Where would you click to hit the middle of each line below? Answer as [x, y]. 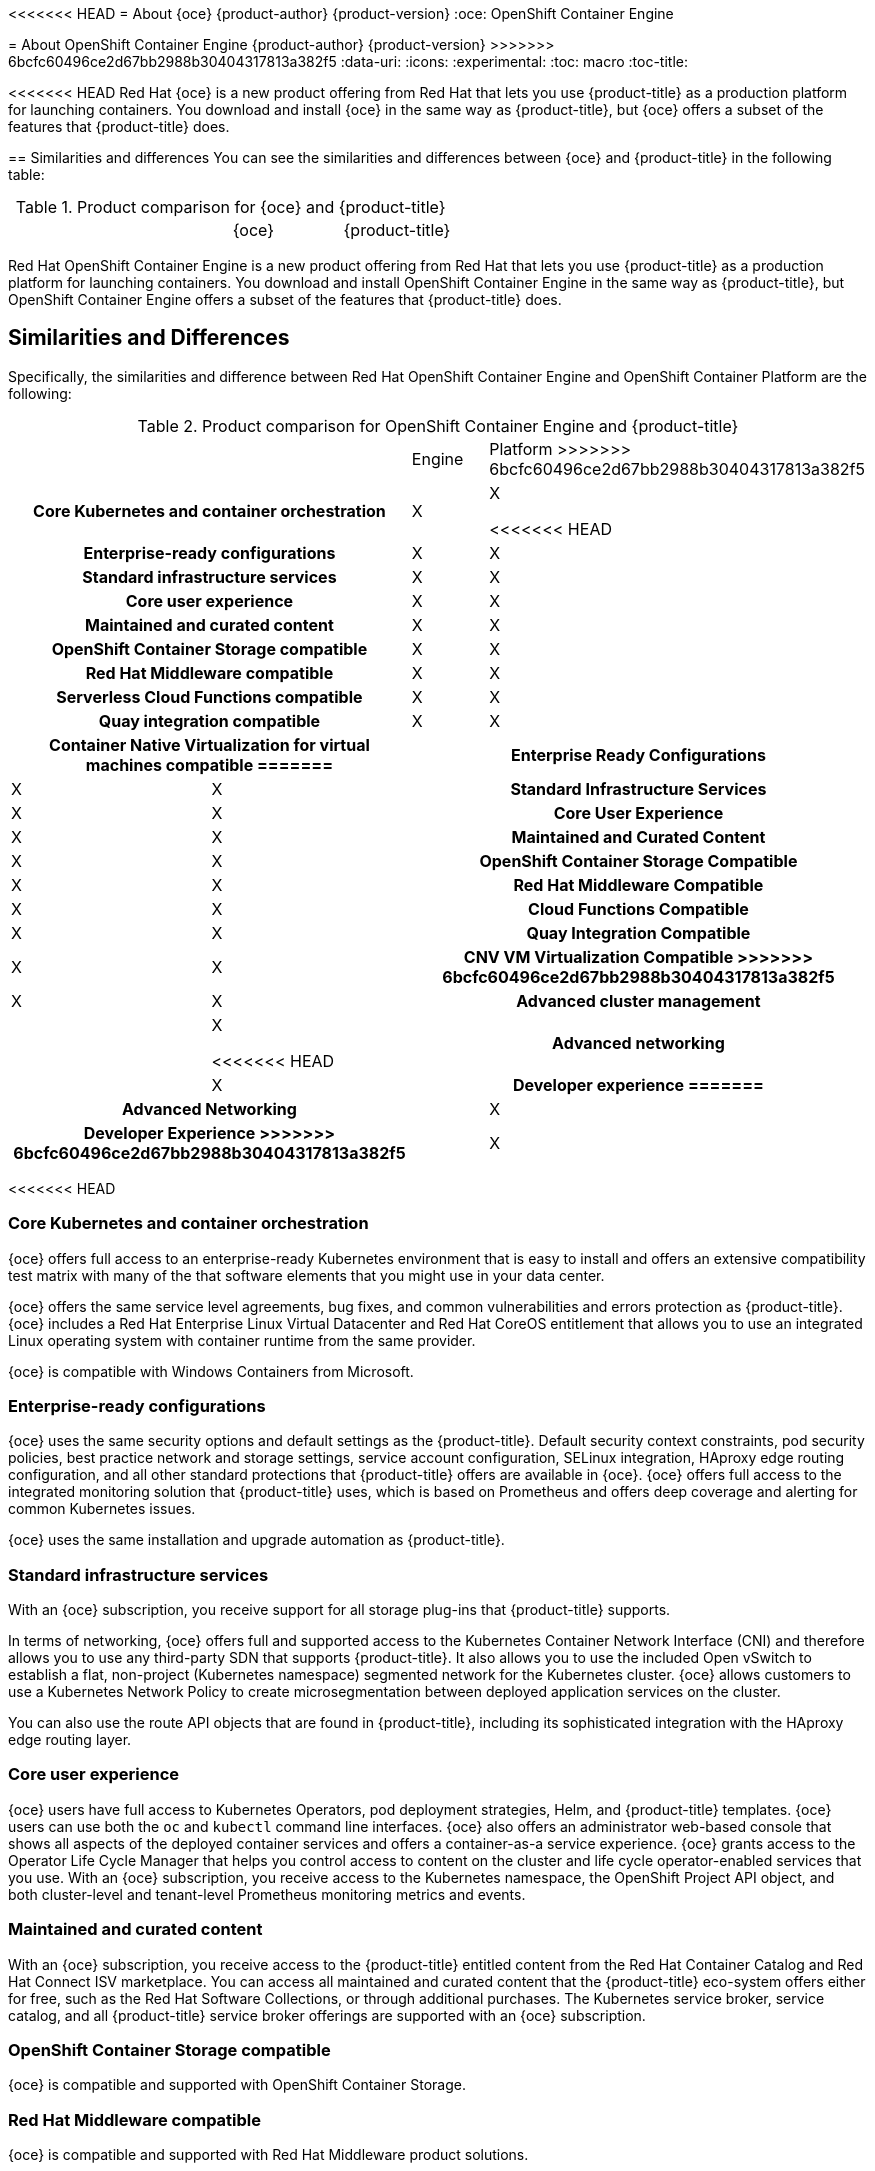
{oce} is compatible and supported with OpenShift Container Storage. [237, 2085]
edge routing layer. [70, 1740]
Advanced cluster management [638, 1000]
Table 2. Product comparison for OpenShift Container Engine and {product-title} [438, 425]
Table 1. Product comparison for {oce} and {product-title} [230, 207]
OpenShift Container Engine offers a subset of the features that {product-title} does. [285, 299]
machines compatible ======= [209, 764]
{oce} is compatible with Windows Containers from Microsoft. [211, 1371]
